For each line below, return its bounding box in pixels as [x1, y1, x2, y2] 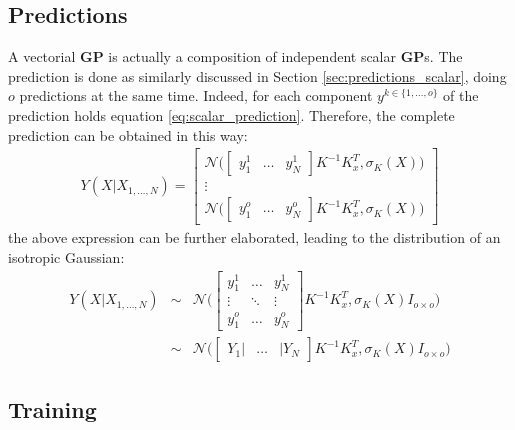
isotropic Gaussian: [8, 246, 125, 267]
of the [443, 85, 479, 106]
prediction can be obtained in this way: [8, 124, 248, 145]
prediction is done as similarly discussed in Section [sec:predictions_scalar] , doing [8, 65, 507, 86]
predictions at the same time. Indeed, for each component [19, 85, 373, 106]
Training [8, 393, 97, 424]
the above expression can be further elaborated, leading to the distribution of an [8, 227, 501, 248]
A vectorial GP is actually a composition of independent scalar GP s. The [8, 46, 463, 67]
